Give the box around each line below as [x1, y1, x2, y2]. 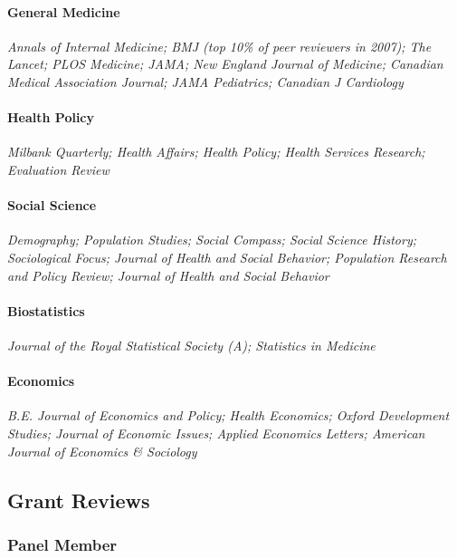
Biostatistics [7, 301, 85, 320]
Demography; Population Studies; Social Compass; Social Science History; [7, 230, 417, 249]
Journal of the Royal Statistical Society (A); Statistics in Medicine [7, 335, 376, 354]
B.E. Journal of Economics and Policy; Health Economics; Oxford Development [7, 406, 450, 425]
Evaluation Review [7, 159, 109, 178]
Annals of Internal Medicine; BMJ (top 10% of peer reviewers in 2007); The [7, 36, 432, 55]
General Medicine [7, 2, 120, 21]
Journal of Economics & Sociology [7, 441, 197, 460]
